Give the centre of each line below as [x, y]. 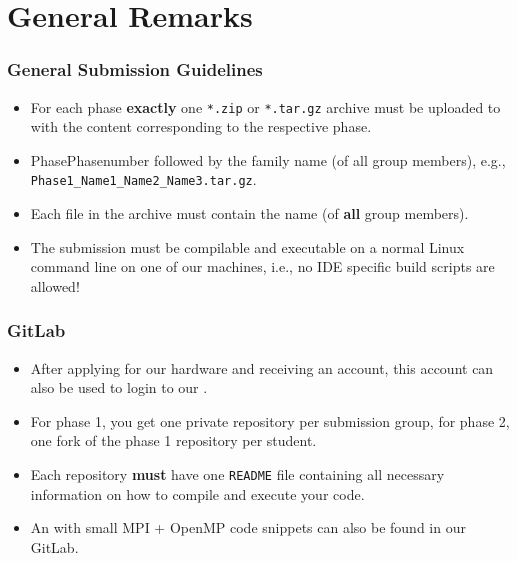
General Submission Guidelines [135, 69]
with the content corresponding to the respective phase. [201, 126]
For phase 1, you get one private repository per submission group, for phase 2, [270, 420]
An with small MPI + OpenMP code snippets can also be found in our [248, 527]
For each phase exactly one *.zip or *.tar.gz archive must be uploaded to [265, 106]
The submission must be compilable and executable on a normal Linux [247, 246]
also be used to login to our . [119, 387]
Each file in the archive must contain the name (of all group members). [249, 213]
